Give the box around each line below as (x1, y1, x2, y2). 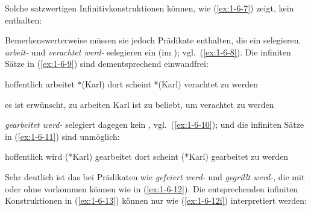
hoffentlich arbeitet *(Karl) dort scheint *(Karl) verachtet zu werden (5, 77, 258, 90)
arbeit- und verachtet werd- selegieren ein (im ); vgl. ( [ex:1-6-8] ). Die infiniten (5, 45, 291, 58)
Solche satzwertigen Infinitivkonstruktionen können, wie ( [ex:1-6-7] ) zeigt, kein (5, 2, 294, 14)
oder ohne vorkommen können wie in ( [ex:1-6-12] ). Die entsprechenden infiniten (5, 182, 298, 195)
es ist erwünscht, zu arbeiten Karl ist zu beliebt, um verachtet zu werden (5, 98, 274, 110)
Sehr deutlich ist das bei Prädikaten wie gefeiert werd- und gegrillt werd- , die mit (5, 170, 305, 183)
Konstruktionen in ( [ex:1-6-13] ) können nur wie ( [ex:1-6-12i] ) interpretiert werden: (5, 194, 307, 207)
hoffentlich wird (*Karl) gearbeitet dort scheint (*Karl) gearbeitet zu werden (5, 150, 289, 163)
